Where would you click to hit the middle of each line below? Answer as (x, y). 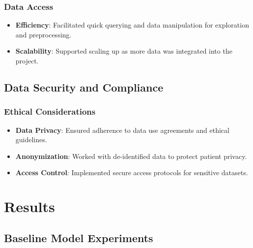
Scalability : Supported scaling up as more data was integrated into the (124, 51)
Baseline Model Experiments (79, 237)
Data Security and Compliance (84, 87)
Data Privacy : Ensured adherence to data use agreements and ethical (122, 130)
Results (29, 206)
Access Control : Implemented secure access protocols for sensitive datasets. (132, 172)
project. (27, 61)
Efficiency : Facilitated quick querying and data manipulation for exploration (132, 25)
